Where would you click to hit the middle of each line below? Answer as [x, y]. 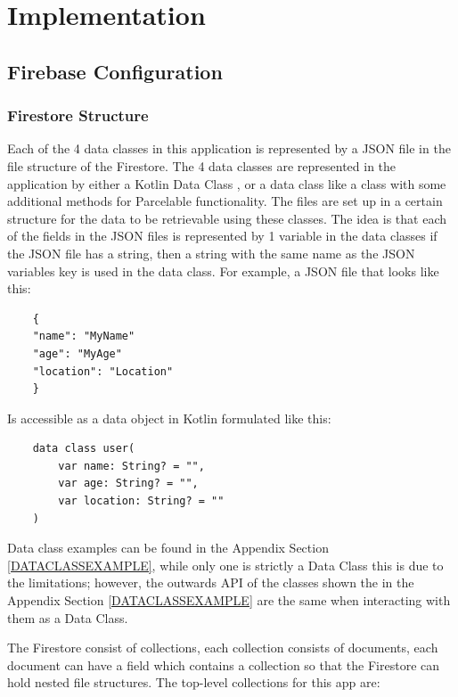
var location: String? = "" [141, 501]
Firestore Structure [78, 115]
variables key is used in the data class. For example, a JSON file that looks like [223, 271]
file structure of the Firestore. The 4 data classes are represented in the [202, 165]
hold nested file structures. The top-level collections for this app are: [194, 682]
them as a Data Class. [68, 617]
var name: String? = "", [131, 466]
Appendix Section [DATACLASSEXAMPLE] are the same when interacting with [229, 600]
